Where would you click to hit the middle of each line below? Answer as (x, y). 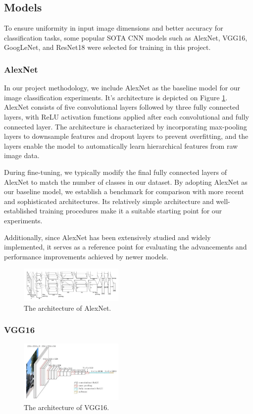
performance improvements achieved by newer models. (86, 256)
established (21, 211)
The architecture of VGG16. (67, 407)
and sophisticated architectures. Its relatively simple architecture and (109, 201)
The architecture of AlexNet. (68, 308)
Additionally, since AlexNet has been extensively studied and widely (107, 237)
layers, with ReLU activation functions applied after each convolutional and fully (126, 116)
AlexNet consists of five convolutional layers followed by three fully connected (122, 107)
